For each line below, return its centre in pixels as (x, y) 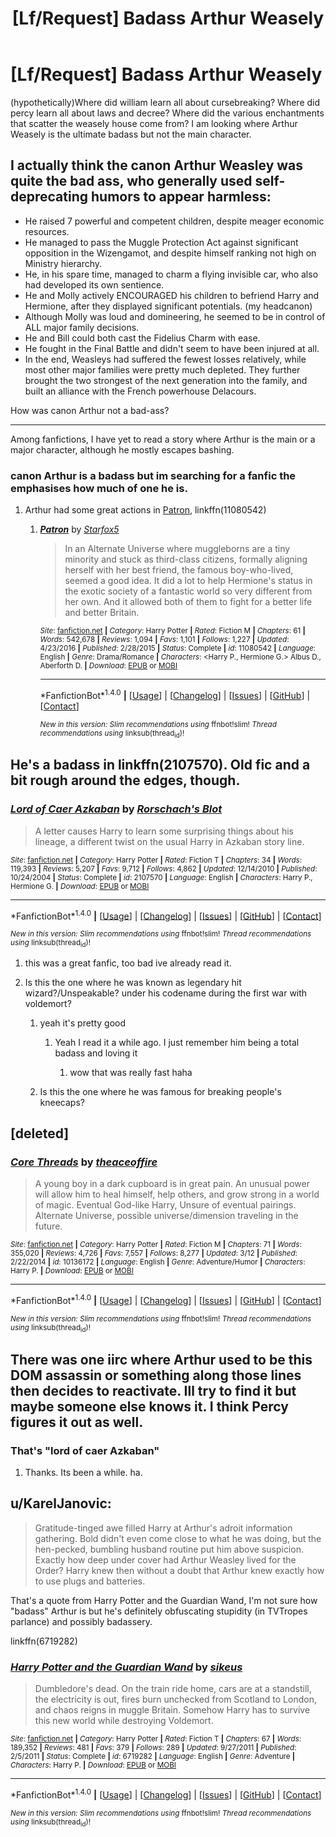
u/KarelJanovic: (61, 1503)
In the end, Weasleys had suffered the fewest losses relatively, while (165, 359)
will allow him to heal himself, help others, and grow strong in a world (177, 1194)
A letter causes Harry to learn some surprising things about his (164, 831)
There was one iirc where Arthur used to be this (161, 1359)
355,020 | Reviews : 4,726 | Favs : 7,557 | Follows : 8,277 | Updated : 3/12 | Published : (154, 1253)
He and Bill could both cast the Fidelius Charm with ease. (142, 338)
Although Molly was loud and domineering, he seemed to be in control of (175, 316)
